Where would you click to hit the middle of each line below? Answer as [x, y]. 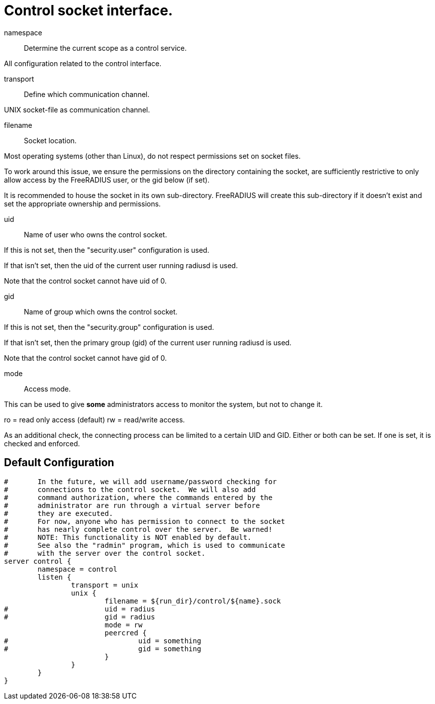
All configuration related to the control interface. [83, 63]
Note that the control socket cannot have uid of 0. [85, 281]
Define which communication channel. [87, 94]
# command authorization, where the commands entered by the [138, 497]
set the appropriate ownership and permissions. [82, 203]
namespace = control [77, 569]
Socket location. [50, 140]
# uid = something [103, 641]
